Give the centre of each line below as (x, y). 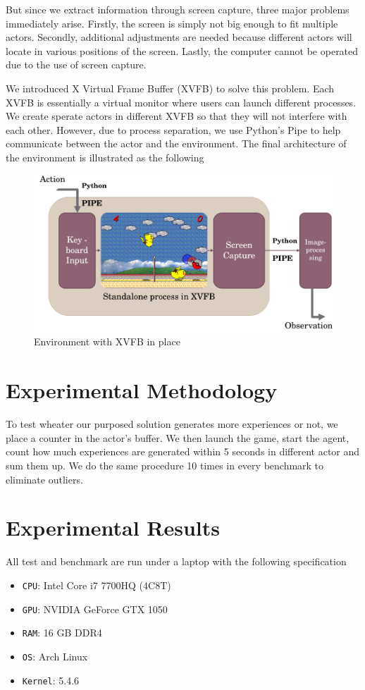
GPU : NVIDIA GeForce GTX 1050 (95, 609)
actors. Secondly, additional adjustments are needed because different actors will (179, 37)
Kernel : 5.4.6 (51, 680)
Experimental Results (113, 528)
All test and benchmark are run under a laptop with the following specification (176, 561)
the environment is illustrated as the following (105, 157)
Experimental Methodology (142, 390)
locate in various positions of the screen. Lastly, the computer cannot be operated (182, 50)
